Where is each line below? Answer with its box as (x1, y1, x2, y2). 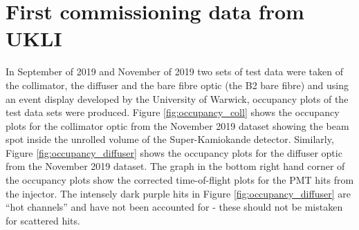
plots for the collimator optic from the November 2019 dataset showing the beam (6, 118, 349, 133)
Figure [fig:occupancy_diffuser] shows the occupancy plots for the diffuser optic (6, 145, 342, 160)
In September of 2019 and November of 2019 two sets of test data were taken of (6, 64, 343, 79)
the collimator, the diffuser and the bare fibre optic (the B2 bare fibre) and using (6, 77, 349, 92)
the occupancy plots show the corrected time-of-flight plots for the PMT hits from (6, 173, 354, 187)
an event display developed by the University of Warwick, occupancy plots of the (6, 91, 349, 106)
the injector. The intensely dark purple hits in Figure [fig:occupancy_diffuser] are (6, 186, 351, 200)
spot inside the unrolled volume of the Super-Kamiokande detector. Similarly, (6, 132, 334, 146)
